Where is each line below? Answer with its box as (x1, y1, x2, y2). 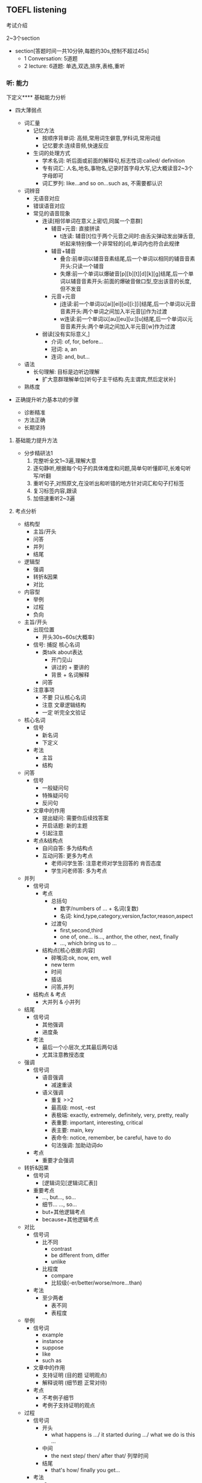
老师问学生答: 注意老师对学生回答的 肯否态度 (51, 859, 162, 867)
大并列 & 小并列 (42, 998, 81, 1006)
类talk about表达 (42, 648, 83, 656)
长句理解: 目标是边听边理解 (33, 368, 100, 376)
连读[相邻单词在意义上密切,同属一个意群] (42, 217, 143, 225)
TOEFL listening (6, 5, 67, 15)
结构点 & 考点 (33, 991, 66, 998)
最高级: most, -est (51, 1104, 96, 1111)
